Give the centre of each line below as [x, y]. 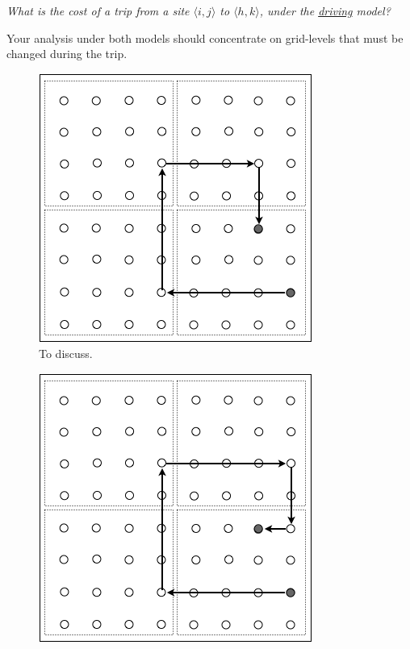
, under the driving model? [325, 10]
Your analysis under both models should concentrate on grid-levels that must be [205, 37]
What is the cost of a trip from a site [98, 10]
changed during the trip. [67, 54]
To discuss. [66, 354]
